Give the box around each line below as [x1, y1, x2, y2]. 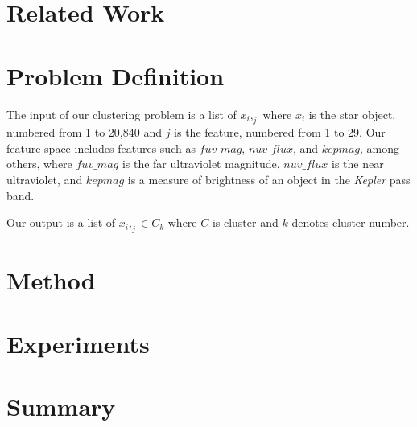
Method [6, 264, 96, 297]
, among [359, 139, 399, 156]
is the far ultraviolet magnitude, [122, 155, 280, 172]
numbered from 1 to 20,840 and [6, 124, 162, 141]
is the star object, [308, 105, 396, 122]
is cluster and [212, 214, 279, 231]
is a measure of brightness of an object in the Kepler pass [127, 171, 411, 188]
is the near [332, 155, 384, 172]
